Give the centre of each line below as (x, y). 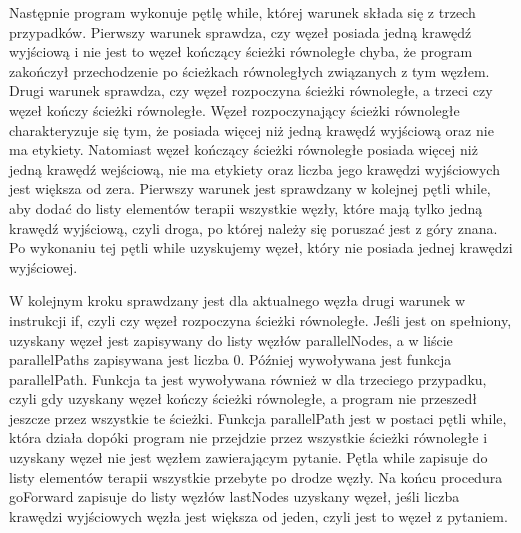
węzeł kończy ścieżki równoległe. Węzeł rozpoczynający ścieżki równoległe (234, 109)
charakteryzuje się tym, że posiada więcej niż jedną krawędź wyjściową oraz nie (251, 129)
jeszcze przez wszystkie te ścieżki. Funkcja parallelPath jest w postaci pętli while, (258, 417)
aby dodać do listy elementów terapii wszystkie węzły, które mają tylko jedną (246, 207)
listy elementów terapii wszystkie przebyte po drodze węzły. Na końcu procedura (256, 476)
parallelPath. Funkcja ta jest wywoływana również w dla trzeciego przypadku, (248, 378)
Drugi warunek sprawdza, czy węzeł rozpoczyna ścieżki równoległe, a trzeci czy (251, 90)
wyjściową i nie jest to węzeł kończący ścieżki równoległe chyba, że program (241, 51)
